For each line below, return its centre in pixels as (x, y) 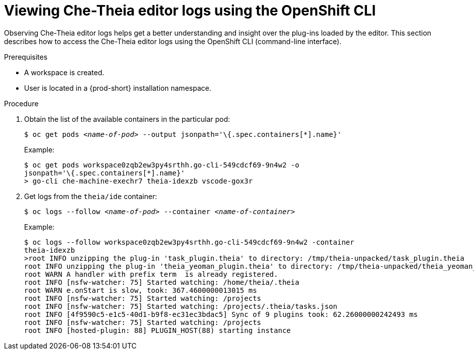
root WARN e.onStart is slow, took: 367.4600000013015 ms (141, 290)
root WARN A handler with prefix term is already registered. (151, 274)
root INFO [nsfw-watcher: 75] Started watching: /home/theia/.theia (162, 282)
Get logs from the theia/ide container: (91, 196)
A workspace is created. (64, 72)
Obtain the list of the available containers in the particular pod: (127, 119)
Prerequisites (26, 57)
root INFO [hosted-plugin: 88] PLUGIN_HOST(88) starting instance (158, 330)
